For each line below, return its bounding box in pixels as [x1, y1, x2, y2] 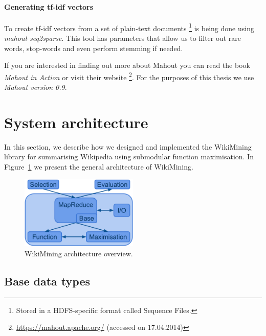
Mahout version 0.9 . [4, 82, 67, 92]
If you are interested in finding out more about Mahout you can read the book [4, 60, 250, 70]
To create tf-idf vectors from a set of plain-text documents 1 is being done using [4, 21, 254, 33]
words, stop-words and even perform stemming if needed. [4, 42, 183, 53]
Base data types [4, 273, 91, 289]
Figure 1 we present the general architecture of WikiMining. [4, 161, 193, 172]
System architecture [4, 111, 148, 132]
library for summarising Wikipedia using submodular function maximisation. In [4, 151, 254, 162]
